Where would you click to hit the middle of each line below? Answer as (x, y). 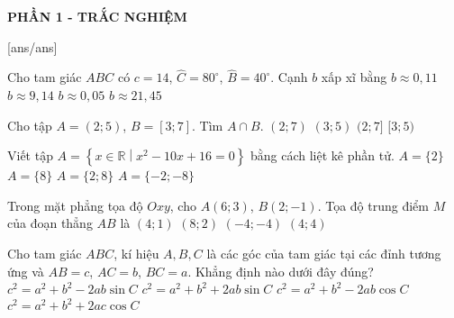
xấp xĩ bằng (354, 77)
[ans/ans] (32, 46)
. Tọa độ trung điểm (373, 205)
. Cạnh (289, 77)
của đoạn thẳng (50, 223)
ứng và (26, 271)
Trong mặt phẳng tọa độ (75, 205)
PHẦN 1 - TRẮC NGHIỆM (97, 16)
